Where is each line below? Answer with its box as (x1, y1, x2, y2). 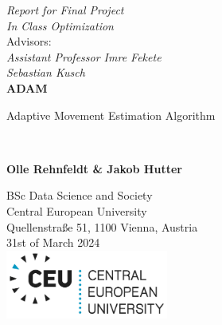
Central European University (6, 202, 147, 219)
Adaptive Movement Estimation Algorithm (6, 106, 216, 123)
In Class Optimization (6, 17, 114, 34)
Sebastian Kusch (6, 64, 85, 81)
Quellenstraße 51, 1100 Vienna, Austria (6, 218, 198, 235)
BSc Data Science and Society (6, 187, 153, 204)
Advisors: (6, 33, 52, 50)
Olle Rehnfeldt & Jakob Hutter (6, 160, 182, 176)
